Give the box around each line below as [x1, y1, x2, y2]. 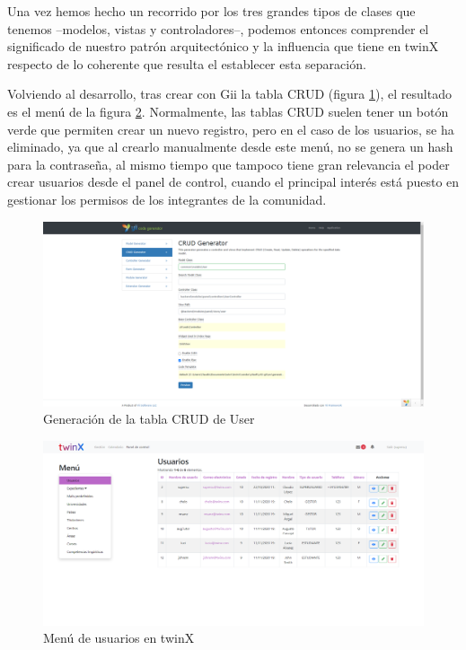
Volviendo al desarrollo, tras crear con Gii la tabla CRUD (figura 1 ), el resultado [7, 84, 452, 103]
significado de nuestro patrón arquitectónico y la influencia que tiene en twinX [7, 37, 439, 56]
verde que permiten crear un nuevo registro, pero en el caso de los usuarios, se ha [7, 119, 454, 138]
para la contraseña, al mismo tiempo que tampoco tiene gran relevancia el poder [7, 154, 450, 173]
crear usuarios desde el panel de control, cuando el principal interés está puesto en [7, 172, 460, 191]
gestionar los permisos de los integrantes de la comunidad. [7, 189, 327, 208]
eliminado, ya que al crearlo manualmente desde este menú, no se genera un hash [7, 137, 453, 156]
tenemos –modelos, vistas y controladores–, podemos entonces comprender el [7, 19, 429, 38]
